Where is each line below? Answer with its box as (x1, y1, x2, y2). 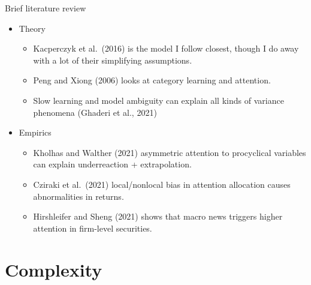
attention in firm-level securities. (33, 221, 152, 234)
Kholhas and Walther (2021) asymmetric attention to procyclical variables (33, 146, 306, 158)
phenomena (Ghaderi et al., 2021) (33, 106, 157, 118)
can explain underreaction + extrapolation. (33, 158, 192, 170)
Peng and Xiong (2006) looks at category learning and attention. (33, 74, 271, 86)
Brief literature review (5, 2, 86, 14)
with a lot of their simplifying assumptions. (33, 53, 192, 66)
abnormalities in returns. (33, 190, 124, 202)
